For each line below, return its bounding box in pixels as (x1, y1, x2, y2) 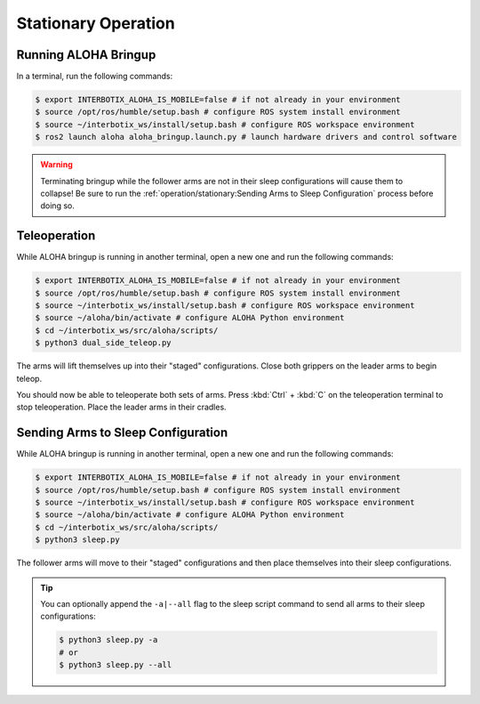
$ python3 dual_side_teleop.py (35, 338, 172, 348)
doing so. (40, 200, 75, 211)
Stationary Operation (16, 13, 175, 33)
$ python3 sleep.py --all (59, 659, 172, 670)
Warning (40, 159, 73, 170)
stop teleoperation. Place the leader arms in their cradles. (16, 401, 227, 413)
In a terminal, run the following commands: (16, 71, 173, 82)
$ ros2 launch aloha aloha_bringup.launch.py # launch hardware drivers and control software (35, 132, 458, 142)
